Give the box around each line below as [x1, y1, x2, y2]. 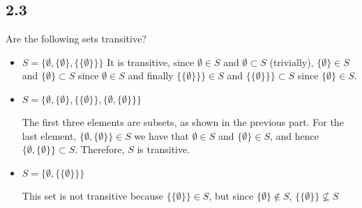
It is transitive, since [107, 54, 195, 69]
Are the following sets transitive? [6, 31, 146, 46]
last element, [22, 128, 77, 143]
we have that [134, 128, 190, 143]
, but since [209, 188, 254, 202]
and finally [128, 68, 174, 83]
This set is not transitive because [22, 188, 164, 202]
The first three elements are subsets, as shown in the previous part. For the [22, 114, 344, 129]
